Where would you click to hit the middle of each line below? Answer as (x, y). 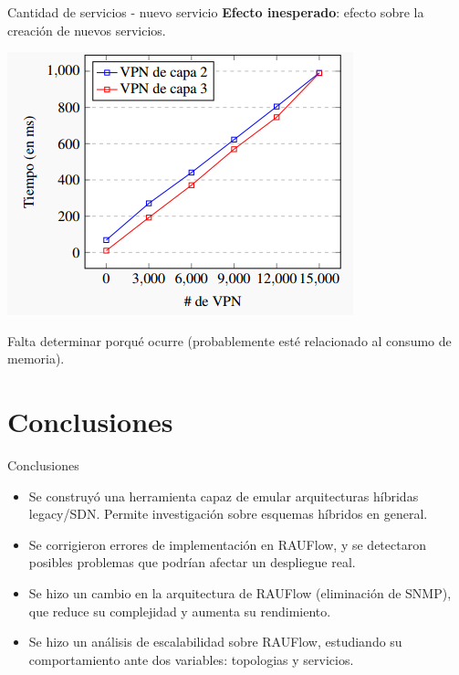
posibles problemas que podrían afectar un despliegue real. (192, 562)
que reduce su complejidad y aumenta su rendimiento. (180, 611)
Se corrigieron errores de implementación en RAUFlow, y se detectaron (227, 544)
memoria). (36, 359)
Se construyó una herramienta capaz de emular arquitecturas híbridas (224, 496)
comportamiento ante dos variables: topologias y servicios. (191, 659)
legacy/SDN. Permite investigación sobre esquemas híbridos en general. (228, 514)
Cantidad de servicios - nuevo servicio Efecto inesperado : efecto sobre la (216, 12)
